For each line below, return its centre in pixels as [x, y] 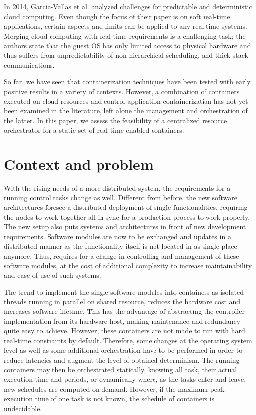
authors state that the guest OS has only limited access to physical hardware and [128, 45]
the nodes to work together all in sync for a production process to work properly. [127, 217]
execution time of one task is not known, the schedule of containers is [109, 398]
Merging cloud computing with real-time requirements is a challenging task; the [125, 35]
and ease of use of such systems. [52, 275]
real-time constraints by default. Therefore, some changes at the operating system [128, 340]
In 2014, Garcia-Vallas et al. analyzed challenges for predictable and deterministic [128, 6]
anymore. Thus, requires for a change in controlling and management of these [122, 256]
